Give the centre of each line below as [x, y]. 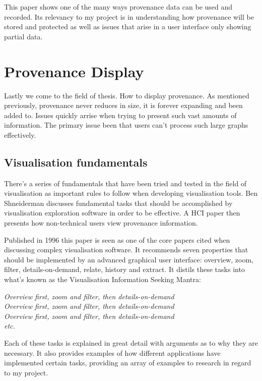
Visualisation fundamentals [76, 162]
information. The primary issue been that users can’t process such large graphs [126, 125]
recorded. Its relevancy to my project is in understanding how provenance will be [129, 16]
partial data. [23, 36]
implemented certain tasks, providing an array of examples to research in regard [128, 363]
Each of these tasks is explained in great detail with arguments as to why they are [131, 342]
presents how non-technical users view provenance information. [101, 223]
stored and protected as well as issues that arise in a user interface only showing [128, 26]
